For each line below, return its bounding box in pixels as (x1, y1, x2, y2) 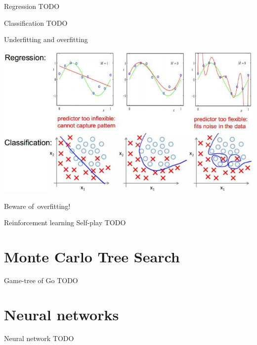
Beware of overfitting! (4, 200, 71, 211)
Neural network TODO (4, 333, 74, 343)
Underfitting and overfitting (4, 34, 88, 45)
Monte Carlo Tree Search (4, 246, 180, 267)
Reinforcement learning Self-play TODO (4, 217, 126, 228)
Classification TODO (4, 17, 68, 28)
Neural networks (4, 304, 119, 324)
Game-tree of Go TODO (4, 275, 78, 286)
